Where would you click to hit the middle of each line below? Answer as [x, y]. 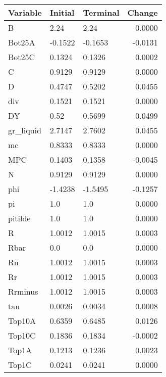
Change [143, 12]
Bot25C [22, 57]
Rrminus [23, 291]
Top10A [22, 321]
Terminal [101, 12]
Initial [62, 12]
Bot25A [22, 42]
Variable [25, 12]
